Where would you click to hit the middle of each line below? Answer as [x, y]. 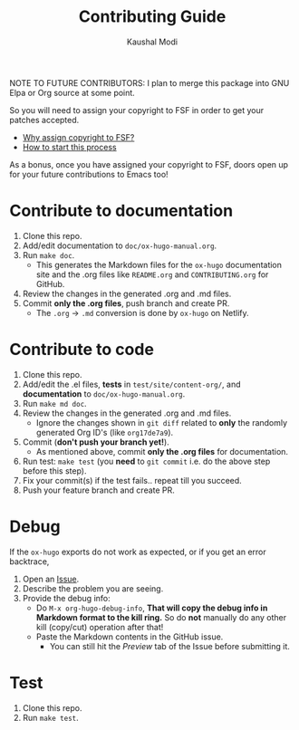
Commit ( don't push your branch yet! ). [96, 442]
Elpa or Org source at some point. [72, 92]
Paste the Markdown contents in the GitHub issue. [130, 637]
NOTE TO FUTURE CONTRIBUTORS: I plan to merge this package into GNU [149, 82]
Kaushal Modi [152, 42]
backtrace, [29, 561]
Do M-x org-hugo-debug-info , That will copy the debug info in [152, 608]
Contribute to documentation [121, 211]
